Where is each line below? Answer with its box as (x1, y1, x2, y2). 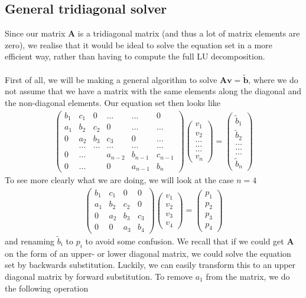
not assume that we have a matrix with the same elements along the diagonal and (5, 85, 301, 97)
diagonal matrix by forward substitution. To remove (5, 270, 193, 282)
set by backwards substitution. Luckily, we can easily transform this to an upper (5, 259, 296, 271)
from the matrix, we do (206, 270, 290, 282)
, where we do (248, 73, 298, 85)
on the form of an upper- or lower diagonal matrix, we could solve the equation (5, 247, 291, 259)
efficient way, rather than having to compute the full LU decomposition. (5, 50, 265, 62)
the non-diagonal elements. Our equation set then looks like (5, 96, 221, 108)
